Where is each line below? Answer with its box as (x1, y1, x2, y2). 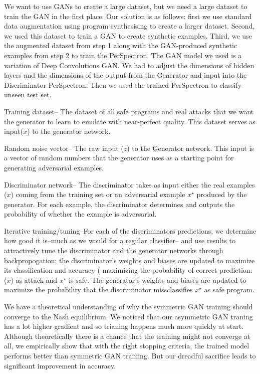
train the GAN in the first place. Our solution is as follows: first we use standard (4, 11, 252, 21)
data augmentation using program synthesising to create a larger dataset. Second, (4, 21, 255, 31)
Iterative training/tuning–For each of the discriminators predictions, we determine (4, 225, 256, 236)
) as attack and (11, 274, 58, 285)
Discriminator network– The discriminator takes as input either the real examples (4, 179, 255, 190)
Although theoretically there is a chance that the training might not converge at (4, 330, 250, 341)
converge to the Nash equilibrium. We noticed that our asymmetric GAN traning (4, 311, 253, 321)
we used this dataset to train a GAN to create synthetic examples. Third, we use (4, 30, 252, 41)
